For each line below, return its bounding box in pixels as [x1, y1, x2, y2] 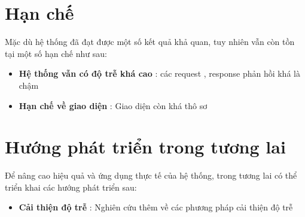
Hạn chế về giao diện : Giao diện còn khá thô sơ [19, 99, 208, 111]
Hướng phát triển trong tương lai [5, 134, 286, 159]
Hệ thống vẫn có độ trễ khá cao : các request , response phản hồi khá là [19, 67, 300, 80]
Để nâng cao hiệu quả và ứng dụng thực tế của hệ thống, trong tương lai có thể [5, 169, 297, 182]
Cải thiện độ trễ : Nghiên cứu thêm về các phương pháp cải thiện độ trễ [19, 201, 293, 213]
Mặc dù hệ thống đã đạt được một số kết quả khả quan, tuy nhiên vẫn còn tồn [5, 35, 295, 48]
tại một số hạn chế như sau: [5, 47, 107, 59]
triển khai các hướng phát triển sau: [5, 180, 137, 193]
